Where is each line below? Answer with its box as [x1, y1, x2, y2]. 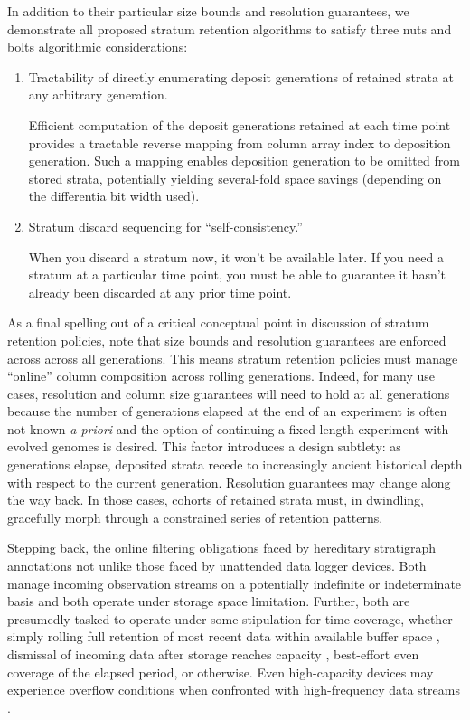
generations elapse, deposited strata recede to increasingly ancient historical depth [7, 455, 463, 474]
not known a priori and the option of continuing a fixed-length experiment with [7, 419, 449, 438]
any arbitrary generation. [28, 85, 168, 104]
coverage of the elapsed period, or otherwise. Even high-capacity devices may [7, 662, 434, 681]
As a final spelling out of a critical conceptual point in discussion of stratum [7, 313, 429, 332]
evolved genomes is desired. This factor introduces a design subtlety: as [7, 437, 401, 456]
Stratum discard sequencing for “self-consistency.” [28, 216, 303, 235]
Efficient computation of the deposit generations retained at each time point [28, 115, 451, 134]
